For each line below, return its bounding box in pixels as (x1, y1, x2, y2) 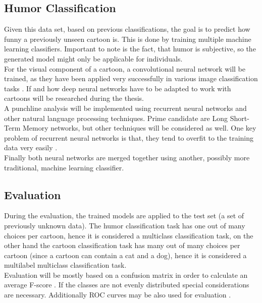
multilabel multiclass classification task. (4, 260, 127, 270)
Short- (230, 112, 249, 123)
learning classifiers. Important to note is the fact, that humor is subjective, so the (4, 43, 256, 54)
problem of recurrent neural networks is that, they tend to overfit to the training (4, 132, 253, 143)
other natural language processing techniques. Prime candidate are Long (4, 112, 228, 123)
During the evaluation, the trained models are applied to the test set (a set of (4, 210, 244, 221)
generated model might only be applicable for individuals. (4, 53, 183, 64)
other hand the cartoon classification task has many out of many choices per (4, 240, 240, 251)
